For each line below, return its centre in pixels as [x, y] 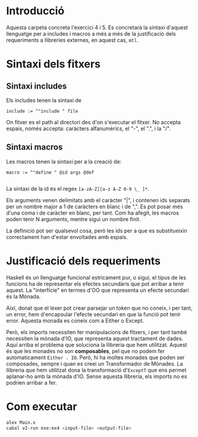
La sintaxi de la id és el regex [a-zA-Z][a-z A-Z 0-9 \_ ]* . [78, 188]
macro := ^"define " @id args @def [50, 172]
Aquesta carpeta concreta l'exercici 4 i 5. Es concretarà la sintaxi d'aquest [97, 27]
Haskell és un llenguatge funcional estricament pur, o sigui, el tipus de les [96, 277]
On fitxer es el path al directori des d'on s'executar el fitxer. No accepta [94, 122]
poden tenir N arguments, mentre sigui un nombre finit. [73, 219]
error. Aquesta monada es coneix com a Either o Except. [75, 320]
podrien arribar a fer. [32, 382]
